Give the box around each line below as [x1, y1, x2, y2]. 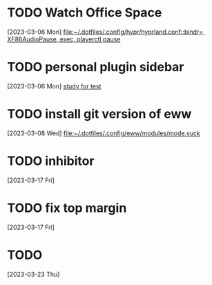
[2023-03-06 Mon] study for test [7, 81, 102, 90]
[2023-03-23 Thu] [7, 270, 60, 278]
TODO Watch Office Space [7, 5, 162, 21]
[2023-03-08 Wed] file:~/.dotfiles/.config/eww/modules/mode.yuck [7, 129, 201, 137]
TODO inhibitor [7, 153, 95, 168]
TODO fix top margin [7, 200, 127, 215]
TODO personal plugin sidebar [7, 59, 184, 75]
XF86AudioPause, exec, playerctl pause [7, 35, 121, 43]
